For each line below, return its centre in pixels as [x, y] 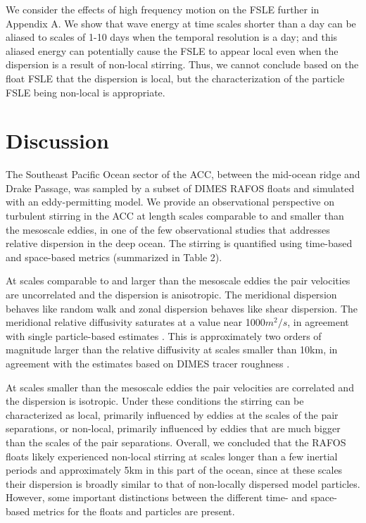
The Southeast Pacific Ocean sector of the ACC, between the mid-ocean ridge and [183, 174]
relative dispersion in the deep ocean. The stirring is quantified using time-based [179, 243]
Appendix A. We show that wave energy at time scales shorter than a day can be [181, 23]
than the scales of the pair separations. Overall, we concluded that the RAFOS [176, 442]
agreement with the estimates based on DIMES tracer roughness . [148, 363]
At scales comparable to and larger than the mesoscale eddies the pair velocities [178, 281]
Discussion [57, 140]
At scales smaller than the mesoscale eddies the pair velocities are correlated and [180, 387]
